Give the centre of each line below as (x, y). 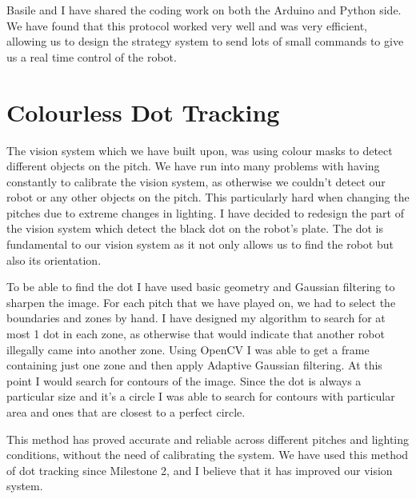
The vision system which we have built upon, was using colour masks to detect (200, 150)
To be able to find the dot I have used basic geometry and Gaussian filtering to (201, 287)
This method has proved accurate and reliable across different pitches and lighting (208, 439)
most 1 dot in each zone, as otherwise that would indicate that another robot (196, 334)
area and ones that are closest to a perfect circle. (126, 412)
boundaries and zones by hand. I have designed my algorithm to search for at (196, 318)
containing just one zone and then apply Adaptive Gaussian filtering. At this (194, 365)
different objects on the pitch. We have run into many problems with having (193, 166)
